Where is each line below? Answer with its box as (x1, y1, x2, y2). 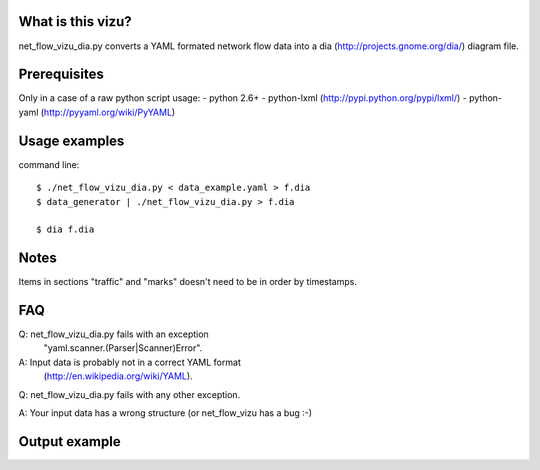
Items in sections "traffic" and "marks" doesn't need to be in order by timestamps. (18, 276, 357, 288)
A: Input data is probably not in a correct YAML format (18, 356, 242, 368)
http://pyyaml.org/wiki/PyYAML (43, 106, 173, 118)
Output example (18, 433, 121, 450)
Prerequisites (18, 66, 104, 83)
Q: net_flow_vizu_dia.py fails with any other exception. (18, 388, 241, 400)
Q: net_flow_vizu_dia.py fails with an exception (18, 328, 209, 340)
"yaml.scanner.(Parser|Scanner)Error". (43, 342, 203, 354)
